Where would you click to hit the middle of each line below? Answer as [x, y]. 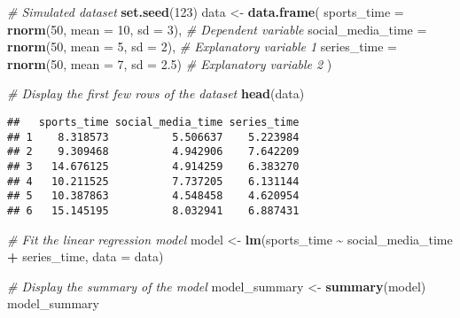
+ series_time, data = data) [86, 256]
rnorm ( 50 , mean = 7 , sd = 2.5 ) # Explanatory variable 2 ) [170, 63]
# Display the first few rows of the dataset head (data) [156, 93]
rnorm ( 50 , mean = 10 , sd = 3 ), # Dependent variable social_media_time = [217, 29]
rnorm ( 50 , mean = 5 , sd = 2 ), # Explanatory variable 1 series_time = [202, 47]
